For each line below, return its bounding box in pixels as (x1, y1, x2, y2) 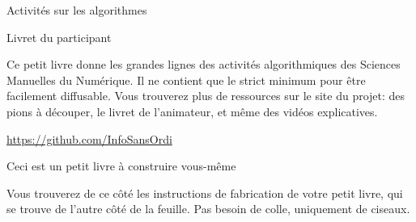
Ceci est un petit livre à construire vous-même (6, 157, 236, 174)
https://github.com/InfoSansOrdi (6, 130, 172, 147)
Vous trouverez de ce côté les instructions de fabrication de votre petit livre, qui (6, 184, 403, 201)
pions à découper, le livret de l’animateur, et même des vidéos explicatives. (6, 103, 378, 119)
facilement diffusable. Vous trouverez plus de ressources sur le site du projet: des (6, 87, 405, 104)
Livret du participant (6, 28, 112, 45)
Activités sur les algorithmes (6, 2, 147, 18)
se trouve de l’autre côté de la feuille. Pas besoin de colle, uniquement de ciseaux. (6, 200, 410, 217)
